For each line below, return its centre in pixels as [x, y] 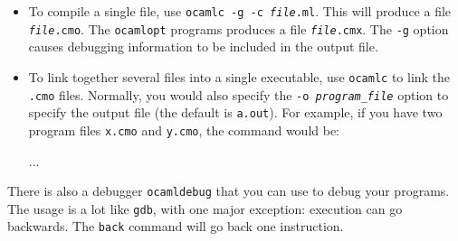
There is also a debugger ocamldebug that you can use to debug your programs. [229, 191]
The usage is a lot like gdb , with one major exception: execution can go [205, 208]
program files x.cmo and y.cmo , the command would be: [184, 130]
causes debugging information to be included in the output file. [203, 46]
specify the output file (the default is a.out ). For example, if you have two [235, 112]
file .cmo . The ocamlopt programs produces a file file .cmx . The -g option [239, 28]
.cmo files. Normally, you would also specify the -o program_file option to [239, 94]
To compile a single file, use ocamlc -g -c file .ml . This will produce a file [240, 11]
